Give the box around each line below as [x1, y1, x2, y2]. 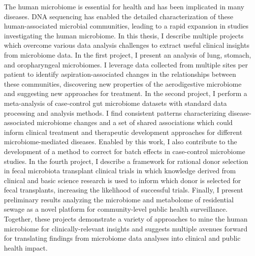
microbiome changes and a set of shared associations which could [36, 117, 233, 128]
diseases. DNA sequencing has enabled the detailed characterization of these [4, 11, 233, 21]
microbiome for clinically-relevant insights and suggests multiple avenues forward [4, 223, 248, 233]
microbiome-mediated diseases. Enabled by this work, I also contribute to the [4, 136, 237, 147]
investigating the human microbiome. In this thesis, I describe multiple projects [4, 30, 244, 40]
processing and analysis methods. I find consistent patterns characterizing [4, 107, 226, 118]
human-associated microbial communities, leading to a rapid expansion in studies [4, 21, 249, 31]
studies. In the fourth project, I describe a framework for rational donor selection [4, 156, 249, 166]
